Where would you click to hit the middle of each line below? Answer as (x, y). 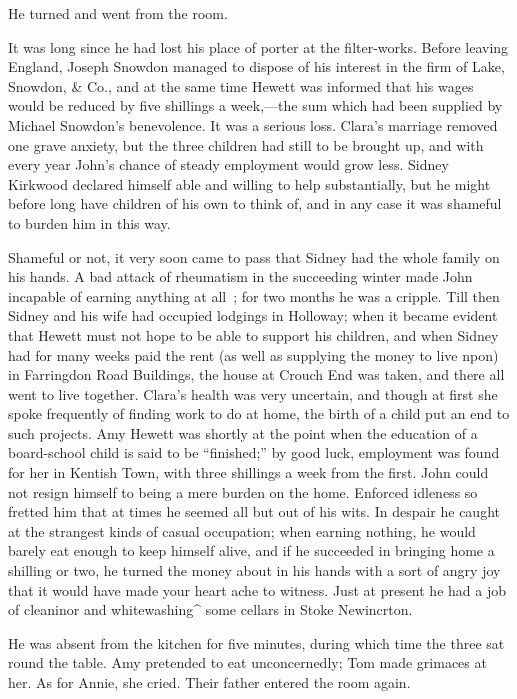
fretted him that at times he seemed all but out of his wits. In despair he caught (254, 511)
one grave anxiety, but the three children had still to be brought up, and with (246, 144)
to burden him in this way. (89, 222)
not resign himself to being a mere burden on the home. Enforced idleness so (243, 491)
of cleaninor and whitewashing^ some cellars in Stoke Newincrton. (210, 609)
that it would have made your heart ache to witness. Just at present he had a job (257, 589)
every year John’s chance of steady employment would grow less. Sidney (228, 164)
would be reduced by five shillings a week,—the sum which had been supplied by (255, 105)
